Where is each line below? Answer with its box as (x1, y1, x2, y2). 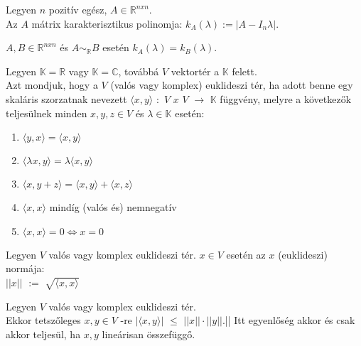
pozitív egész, (48, 2, 107, 16)
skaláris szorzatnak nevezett (6, 91, 127, 106)
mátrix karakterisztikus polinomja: (31, 16, 183, 31)
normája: (6, 261, 45, 276)
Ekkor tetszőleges (6, 313, 81, 328)
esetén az (226, 247, 266, 261)
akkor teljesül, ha (6, 326, 81, 341)
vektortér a (171, 63, 220, 78)
